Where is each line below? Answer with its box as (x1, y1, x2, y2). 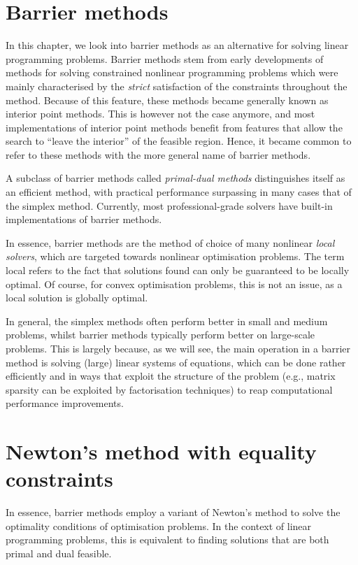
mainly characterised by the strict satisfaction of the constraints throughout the (6, 78, 348, 93)
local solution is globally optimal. (6, 290, 148, 305)
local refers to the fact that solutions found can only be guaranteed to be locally (6, 263, 350, 278)
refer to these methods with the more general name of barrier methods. (6, 147, 311, 162)
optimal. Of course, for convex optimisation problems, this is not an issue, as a (6, 276, 343, 291)
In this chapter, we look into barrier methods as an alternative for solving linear (6, 38, 349, 52)
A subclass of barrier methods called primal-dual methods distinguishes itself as (6, 171, 345, 185)
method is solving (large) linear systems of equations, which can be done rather (6, 355, 346, 369)
